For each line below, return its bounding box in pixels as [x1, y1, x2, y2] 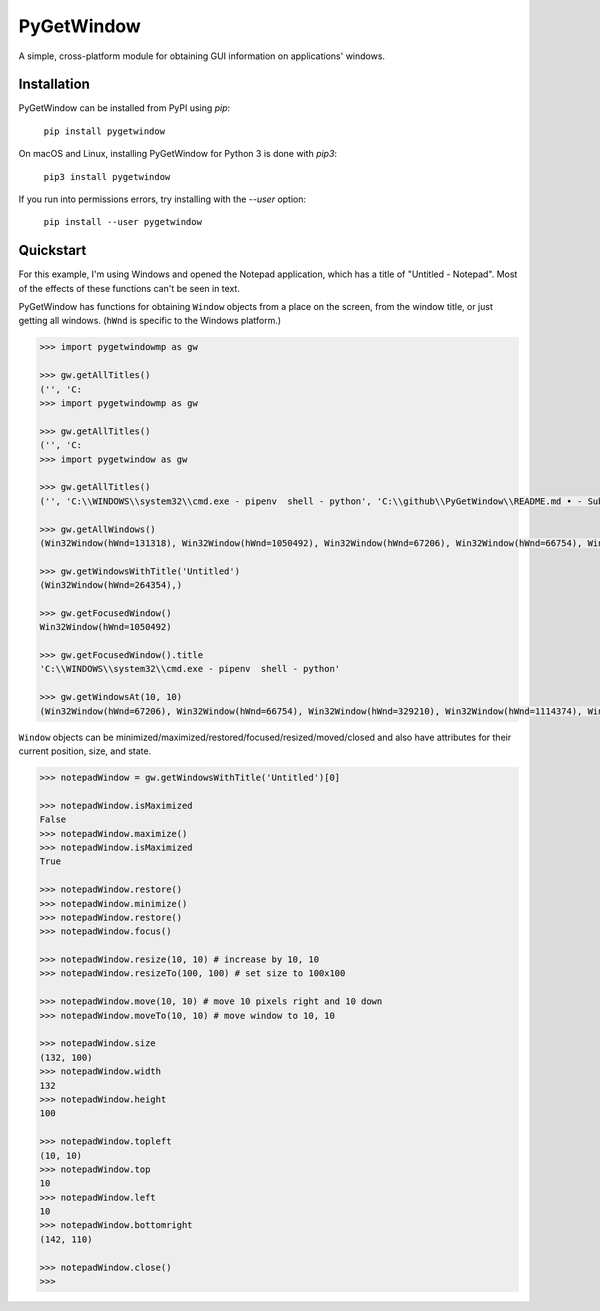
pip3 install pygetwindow [43, 171, 171, 182]
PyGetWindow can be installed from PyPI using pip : [18, 102, 231, 114]
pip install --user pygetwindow [43, 216, 202, 228]
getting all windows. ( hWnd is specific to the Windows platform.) [18, 315, 282, 327]
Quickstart [18, 242, 87, 259]
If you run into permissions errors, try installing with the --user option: [18, 193, 307, 205]
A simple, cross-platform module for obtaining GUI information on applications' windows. [18, 50, 385, 62]
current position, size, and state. [18, 745, 152, 757]
